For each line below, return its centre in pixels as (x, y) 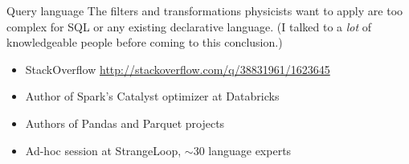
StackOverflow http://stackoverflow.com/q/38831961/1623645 (178, 69)
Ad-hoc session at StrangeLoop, (103, 150)
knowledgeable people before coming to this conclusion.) (145, 42)
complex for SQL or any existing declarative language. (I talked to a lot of (189, 26)
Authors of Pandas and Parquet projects (125, 123)
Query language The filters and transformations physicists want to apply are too (205, 10)
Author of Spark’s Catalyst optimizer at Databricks (152, 96)
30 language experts (242, 150)
